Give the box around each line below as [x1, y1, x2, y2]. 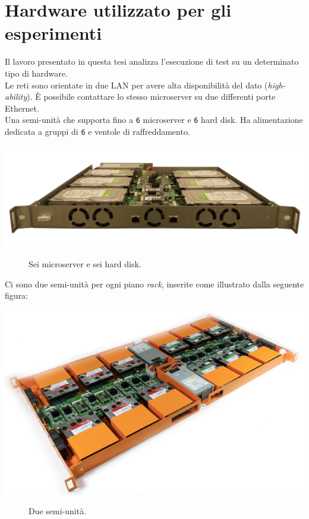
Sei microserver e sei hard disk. [29, 257, 141, 270]
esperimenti [5, 21, 102, 45]
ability [5, 90, 27, 103]
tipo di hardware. [5, 67, 68, 79]
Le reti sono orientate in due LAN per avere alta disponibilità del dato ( [5, 78, 268, 91]
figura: [5, 289, 28, 302]
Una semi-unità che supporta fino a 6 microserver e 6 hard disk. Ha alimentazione [5, 113, 303, 126]
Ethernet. [5, 102, 39, 114]
